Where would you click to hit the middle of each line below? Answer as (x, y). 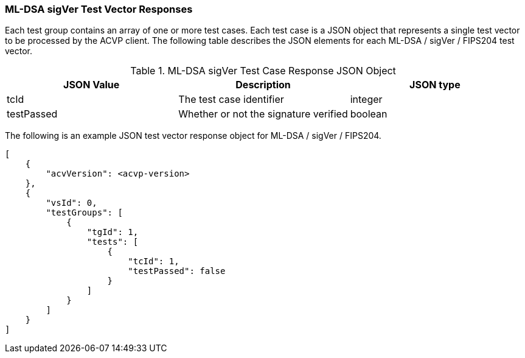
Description (263, 85)
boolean (369, 114)
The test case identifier (231, 100)
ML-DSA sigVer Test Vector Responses (99, 9)
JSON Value (92, 85)
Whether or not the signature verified (263, 114)
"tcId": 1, (154, 261)
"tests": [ (113, 242)
